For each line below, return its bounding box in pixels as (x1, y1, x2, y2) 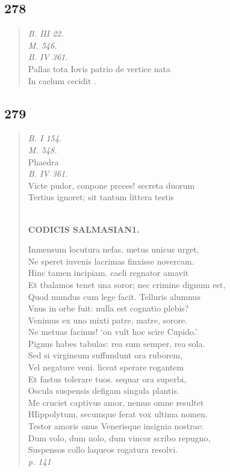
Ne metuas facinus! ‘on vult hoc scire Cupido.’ (28, 325, 197, 338)
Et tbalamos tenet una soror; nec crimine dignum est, (28, 278, 226, 290)
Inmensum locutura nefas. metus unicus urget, (28, 243, 199, 256)
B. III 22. (28, 27, 64, 40)
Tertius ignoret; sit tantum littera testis (28, 191, 175, 203)
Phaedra (28, 155, 59, 168)
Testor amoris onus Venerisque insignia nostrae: (28, 420, 204, 432)
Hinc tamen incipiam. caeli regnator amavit (28, 266, 189, 279)
